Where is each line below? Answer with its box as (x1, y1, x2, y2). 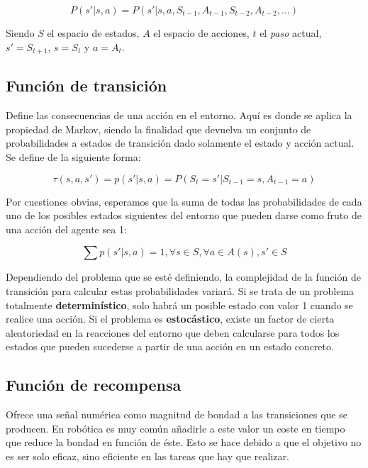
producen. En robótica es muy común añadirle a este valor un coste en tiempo (6, 420, 345, 435)
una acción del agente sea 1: (6, 221, 127, 236)
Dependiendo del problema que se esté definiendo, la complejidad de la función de (6, 269, 361, 284)
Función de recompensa (6, 374, 182, 396)
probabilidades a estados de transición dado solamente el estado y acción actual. (6, 135, 355, 150)
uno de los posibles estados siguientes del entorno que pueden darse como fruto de (6, 208, 362, 223)
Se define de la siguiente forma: (6, 150, 141, 165)
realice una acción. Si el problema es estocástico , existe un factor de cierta (6, 311, 335, 326)
